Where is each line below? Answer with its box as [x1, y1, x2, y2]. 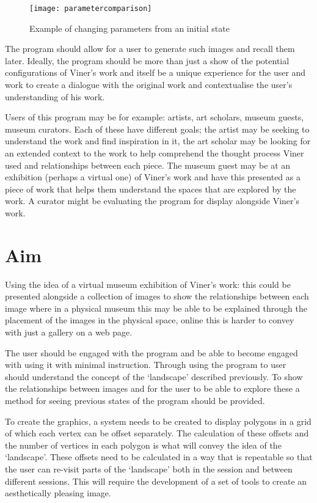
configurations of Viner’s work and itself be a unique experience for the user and [5, 66, 306, 79]
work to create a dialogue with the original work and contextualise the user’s [5, 78, 293, 91]
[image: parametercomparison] [29, 4, 152, 13]
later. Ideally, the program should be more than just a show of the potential [5, 54, 290, 67]
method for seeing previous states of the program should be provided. [5, 394, 265, 407]
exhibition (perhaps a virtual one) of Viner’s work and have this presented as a [5, 171, 301, 183]
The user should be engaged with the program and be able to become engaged [5, 346, 298, 359]
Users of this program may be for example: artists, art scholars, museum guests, [5, 111, 304, 123]
